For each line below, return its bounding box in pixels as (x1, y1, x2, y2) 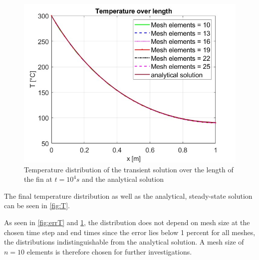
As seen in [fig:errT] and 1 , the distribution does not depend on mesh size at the (4, 217, 250, 227)
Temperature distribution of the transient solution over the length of (24, 164, 234, 174)
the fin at (24, 174, 52, 184)
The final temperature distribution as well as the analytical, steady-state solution (4, 190, 253, 201)
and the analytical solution (82, 174, 164, 184)
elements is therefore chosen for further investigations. (26, 246, 192, 257)
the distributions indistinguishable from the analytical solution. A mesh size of (4, 237, 244, 247)
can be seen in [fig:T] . (4, 200, 70, 211)
